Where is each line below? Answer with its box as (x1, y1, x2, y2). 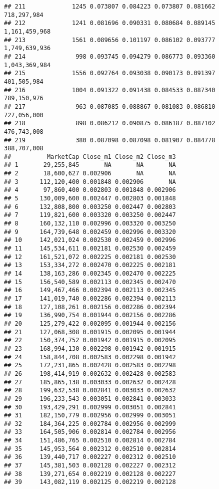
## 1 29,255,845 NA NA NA (4, 161, 176, 169)
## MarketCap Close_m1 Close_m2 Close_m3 (4, 153, 176, 160)
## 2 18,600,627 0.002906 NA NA (4, 170, 176, 177)
